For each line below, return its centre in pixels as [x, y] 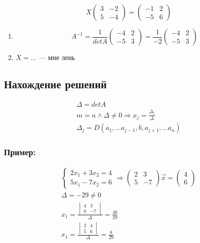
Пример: [20, 152]
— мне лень [57, 57]
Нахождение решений [55, 84]
